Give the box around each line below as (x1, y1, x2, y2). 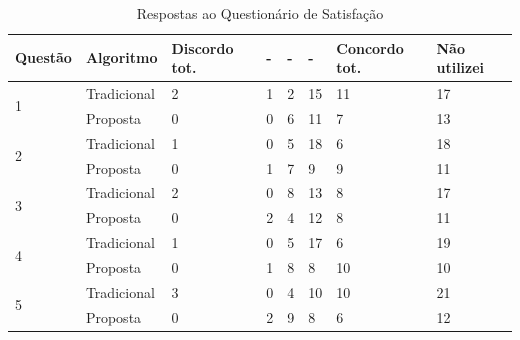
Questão (15, 47, 72, 68)
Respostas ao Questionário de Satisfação (136, 3, 384, 23)
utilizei (436, 57, 485, 78)
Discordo (171, 37, 234, 58)
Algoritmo (85, 47, 158, 68)
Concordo (336, 37, 404, 58)
